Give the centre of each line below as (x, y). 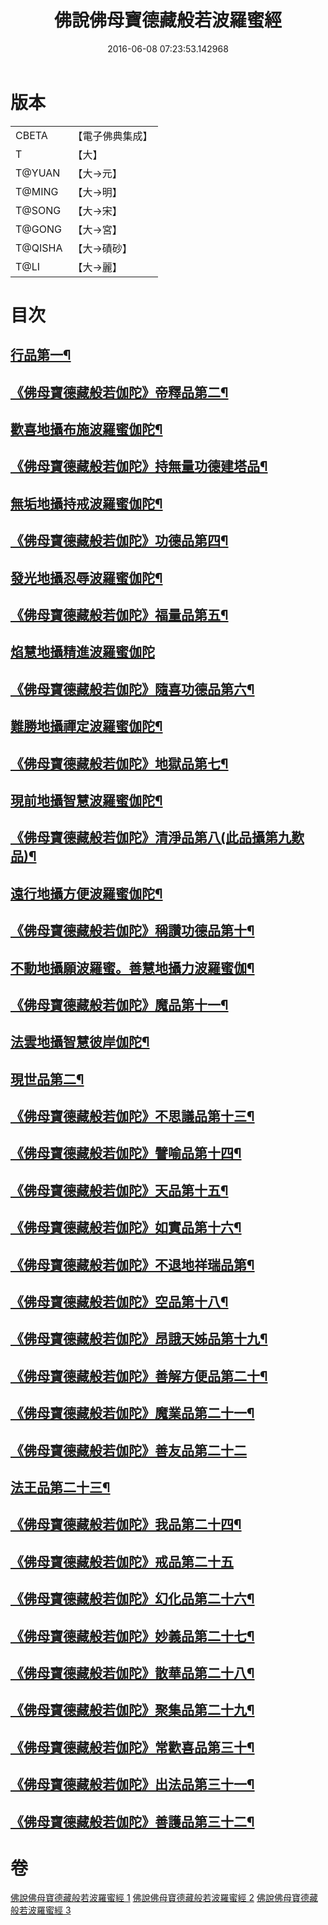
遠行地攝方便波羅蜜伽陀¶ (86, 893)
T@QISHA (39, 248)
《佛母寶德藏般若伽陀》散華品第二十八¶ (132, 1672)
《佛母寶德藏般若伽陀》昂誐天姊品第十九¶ (139, 1339)
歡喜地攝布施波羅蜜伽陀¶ (86, 429)
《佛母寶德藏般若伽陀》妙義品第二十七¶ (132, 1636)
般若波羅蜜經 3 (41, 1910)
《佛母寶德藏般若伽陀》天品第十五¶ (119, 1190)
